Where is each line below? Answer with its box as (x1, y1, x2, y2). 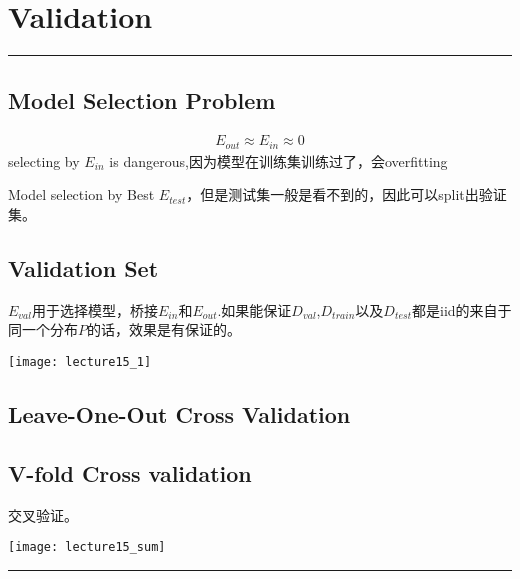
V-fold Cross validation (8, 457, 252, 488)
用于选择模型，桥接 (32, 299, 158, 320)
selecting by (8, 150, 80, 171)
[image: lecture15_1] (8, 354, 152, 369)
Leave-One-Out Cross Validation (8, 399, 351, 430)
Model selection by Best (8, 184, 155, 205)
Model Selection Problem (8, 84, 276, 115)
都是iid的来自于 (411, 299, 512, 320)
